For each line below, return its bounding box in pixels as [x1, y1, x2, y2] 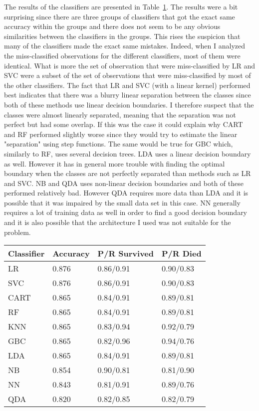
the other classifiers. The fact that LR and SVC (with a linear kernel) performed [4, 79, 251, 90]
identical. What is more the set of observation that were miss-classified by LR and [4, 60, 256, 70]
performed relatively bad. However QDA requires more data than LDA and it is [4, 187, 249, 198]
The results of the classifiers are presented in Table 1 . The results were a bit [4, 1, 238, 11]
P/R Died [162, 247, 202, 259]
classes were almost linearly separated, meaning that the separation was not [4, 109, 236, 119]
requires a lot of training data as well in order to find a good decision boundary [4, 207, 248, 217]
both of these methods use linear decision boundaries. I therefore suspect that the [4, 99, 254, 109]
